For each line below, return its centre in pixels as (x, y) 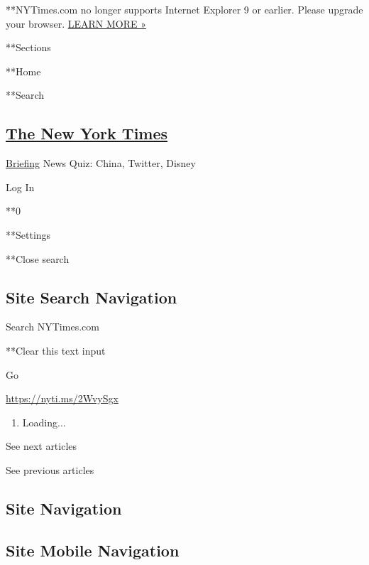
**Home (23, 71)
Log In (20, 187)
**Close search (38, 258)
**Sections (28, 47)
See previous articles (50, 469)
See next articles (42, 446)
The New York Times (87, 133)
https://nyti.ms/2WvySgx (62, 398)
